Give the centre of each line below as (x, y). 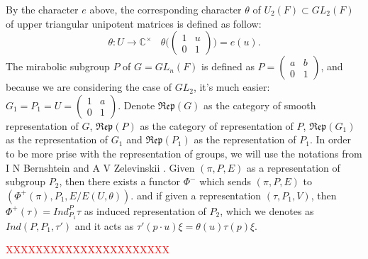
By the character (42, 9)
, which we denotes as (267, 210)
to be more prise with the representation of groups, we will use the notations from (184, 153)
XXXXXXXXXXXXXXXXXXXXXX (88, 249)
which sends (225, 181)
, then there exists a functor (120, 181)
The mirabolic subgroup (58, 66)
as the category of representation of (217, 125)
